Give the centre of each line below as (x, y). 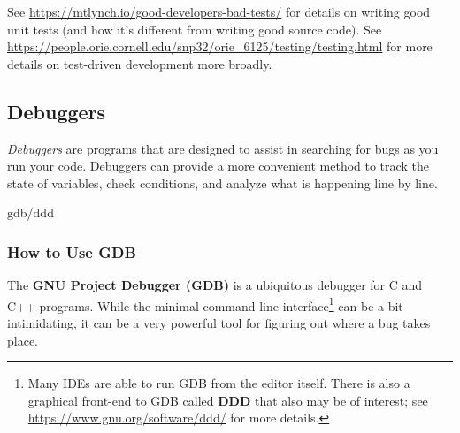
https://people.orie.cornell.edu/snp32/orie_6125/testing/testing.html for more (220, 46)
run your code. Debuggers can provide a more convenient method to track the (218, 166)
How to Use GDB (72, 251)
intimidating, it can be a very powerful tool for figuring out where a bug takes (219, 323)
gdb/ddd (31, 213)
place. (23, 340)
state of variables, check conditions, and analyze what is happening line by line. (222, 182)
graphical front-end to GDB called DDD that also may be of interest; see (228, 400)
